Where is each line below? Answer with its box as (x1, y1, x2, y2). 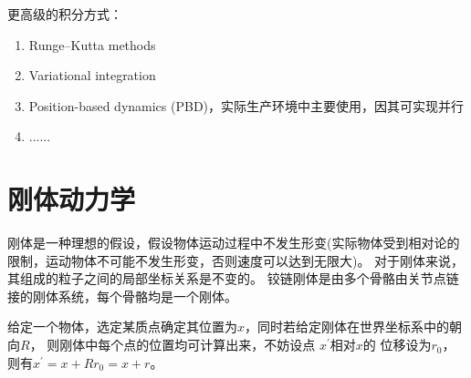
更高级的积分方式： (7, 5, 122, 23)
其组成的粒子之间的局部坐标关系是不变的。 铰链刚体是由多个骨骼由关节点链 (7, 269, 459, 288)
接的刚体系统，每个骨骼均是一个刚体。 (7, 286, 237, 305)
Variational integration (28, 66, 156, 85)
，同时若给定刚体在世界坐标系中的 (245, 317, 450, 336)
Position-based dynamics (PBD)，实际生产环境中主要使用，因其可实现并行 (28, 96, 465, 115)
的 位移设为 (362, 335, 432, 354)
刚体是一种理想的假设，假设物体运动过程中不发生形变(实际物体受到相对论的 (7, 233, 460, 252)
